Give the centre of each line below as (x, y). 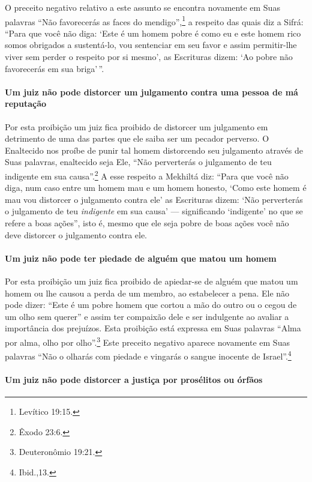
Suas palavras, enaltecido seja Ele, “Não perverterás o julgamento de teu (138, 162)
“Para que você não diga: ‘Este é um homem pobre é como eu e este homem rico (153, 33)
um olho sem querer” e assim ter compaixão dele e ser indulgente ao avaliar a (147, 316)
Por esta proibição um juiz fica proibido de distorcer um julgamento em (136, 126)
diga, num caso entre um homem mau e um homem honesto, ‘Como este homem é (156, 188)
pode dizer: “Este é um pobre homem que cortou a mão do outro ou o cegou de (151, 305)
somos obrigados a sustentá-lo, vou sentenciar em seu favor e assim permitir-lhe (151, 45)
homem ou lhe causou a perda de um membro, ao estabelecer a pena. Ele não (147, 293)
